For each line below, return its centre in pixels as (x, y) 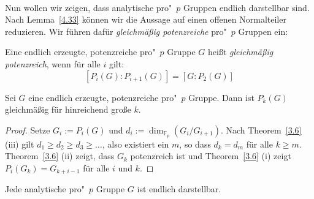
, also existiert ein (136, 144)
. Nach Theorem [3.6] (261, 130)
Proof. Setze (28, 130)
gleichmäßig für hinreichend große (68, 109)
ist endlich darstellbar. (179, 189)
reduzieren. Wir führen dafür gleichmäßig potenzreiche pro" (116, 31)
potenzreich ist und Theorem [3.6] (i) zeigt (211, 156)
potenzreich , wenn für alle (53, 63)
